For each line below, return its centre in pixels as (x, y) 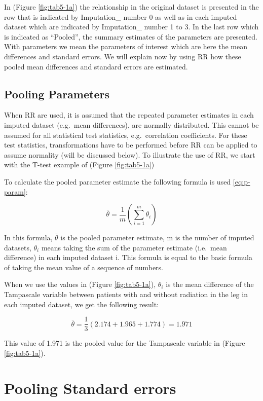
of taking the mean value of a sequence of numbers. (84, 267)
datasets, (18, 247)
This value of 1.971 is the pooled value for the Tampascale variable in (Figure (125, 343)
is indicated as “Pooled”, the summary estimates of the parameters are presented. (131, 36)
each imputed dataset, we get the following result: (82, 304)
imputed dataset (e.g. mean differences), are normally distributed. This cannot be (131, 124)
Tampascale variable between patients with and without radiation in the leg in (126, 294)
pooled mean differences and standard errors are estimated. (96, 66)
